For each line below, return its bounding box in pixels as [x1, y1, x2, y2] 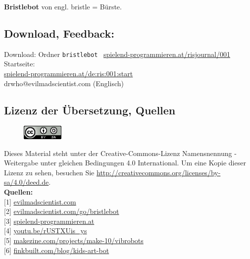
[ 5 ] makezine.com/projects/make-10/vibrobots [4, 235, 144, 245]
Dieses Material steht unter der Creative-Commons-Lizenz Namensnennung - [4, 148, 237, 158]
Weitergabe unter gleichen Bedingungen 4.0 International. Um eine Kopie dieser [4, 157, 246, 168]
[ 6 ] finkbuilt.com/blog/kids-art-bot [4, 245, 109, 255]
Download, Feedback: [4, 25, 114, 41]
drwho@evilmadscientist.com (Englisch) [4, 78, 124, 88]
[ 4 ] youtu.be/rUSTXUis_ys [4, 225, 87, 236]
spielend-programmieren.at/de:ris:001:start [4, 68, 133, 79]
